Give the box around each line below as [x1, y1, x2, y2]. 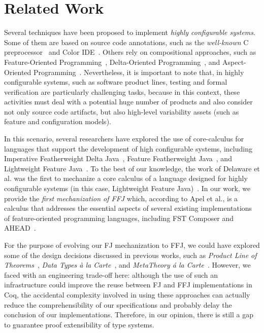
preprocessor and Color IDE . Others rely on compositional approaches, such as [4, 47, 256, 57]
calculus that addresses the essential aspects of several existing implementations [4, 203, 252, 213]
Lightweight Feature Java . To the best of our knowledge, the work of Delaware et [4, 163, 260, 173]
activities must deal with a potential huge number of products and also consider [4, 96, 253, 107]
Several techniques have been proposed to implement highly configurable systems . [4, 27, 255, 38]
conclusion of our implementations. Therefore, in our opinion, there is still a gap [4, 309, 253, 320]
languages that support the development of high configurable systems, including [4, 143, 252, 154]
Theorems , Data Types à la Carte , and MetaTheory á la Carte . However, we [4, 260, 251, 270]
